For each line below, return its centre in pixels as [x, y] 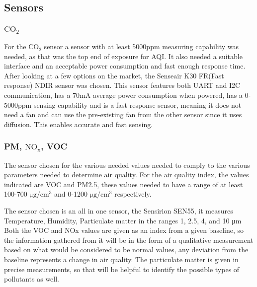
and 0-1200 [71, 194]
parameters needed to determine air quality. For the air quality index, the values [127, 175]
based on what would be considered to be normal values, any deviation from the [126, 250]
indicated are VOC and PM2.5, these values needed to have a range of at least [124, 184]
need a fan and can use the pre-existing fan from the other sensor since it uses [123, 114]
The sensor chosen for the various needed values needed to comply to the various [127, 165]
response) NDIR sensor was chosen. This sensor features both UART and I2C [122, 85]
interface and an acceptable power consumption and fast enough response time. [125, 66]
